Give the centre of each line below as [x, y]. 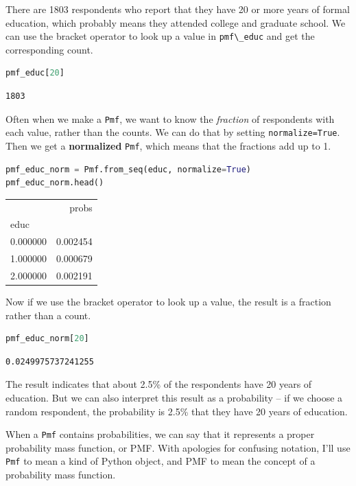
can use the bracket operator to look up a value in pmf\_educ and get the [160, 36]
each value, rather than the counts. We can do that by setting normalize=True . [173, 132]
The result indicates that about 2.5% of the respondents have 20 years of [159, 384]
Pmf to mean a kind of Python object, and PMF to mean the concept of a [161, 461]
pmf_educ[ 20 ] [35, 73]
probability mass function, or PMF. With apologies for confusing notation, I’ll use [178, 447]
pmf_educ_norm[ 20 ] [47, 339]
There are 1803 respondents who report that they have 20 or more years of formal [178, 9]
